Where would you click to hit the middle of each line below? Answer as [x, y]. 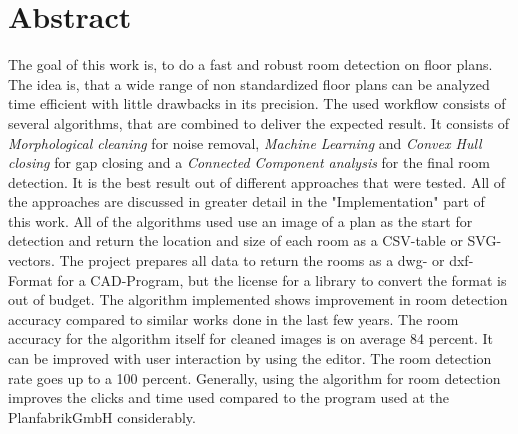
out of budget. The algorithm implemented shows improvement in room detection [258, 299]
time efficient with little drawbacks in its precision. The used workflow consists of [257, 103]
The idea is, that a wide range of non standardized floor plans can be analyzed [249, 83]
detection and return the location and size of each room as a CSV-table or [235, 240]
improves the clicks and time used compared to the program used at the [229, 397]
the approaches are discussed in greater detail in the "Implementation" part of [246, 201]
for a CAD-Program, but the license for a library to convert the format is [282, 279]
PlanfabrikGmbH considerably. [102, 416]
